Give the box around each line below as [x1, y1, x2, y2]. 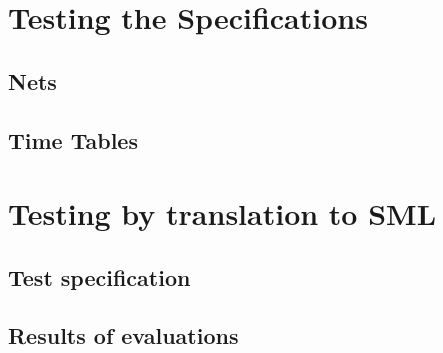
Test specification [8, 261, 191, 292]
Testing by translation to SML [8, 193, 437, 234]
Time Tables [8, 124, 138, 155]
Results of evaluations [8, 320, 239, 351]
